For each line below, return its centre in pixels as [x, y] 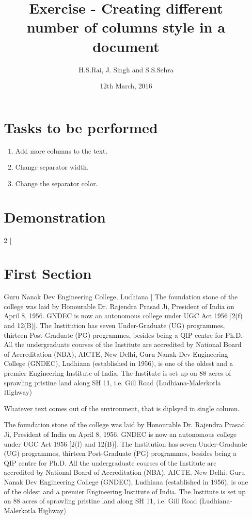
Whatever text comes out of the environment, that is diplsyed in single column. [122, 408]
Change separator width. [52, 167]
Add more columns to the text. [61, 150]
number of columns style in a [126, 27]
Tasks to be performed [81, 127]
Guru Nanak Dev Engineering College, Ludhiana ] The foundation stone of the [121, 297]
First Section [48, 273]
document [126, 46]
